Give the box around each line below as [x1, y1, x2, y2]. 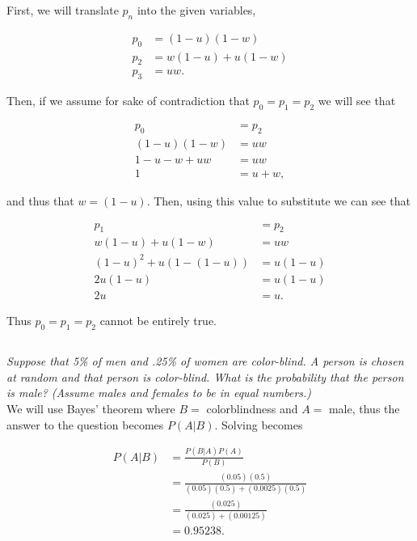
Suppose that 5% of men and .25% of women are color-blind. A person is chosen [6, 353, 404, 370]
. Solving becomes [214, 416, 303, 433]
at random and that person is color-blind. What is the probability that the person [6, 368, 404, 385]
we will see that [318, 92, 396, 109]
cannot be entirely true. [99, 312, 217, 329]
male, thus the [328, 400, 400, 417]
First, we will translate [6, 2, 119, 18]
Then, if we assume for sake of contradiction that [6, 92, 250, 109]
